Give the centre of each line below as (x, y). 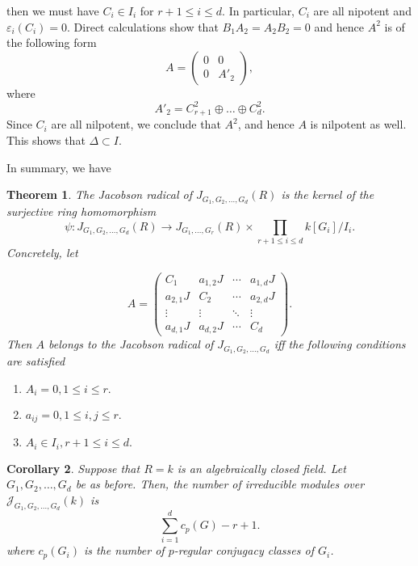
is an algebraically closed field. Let (261, 468)
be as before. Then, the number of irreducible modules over (220, 484)
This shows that (46, 139)
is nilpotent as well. (358, 124)
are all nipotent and (362, 11)
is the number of (124, 550)
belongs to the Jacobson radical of (131, 344)
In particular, (262, 11)
